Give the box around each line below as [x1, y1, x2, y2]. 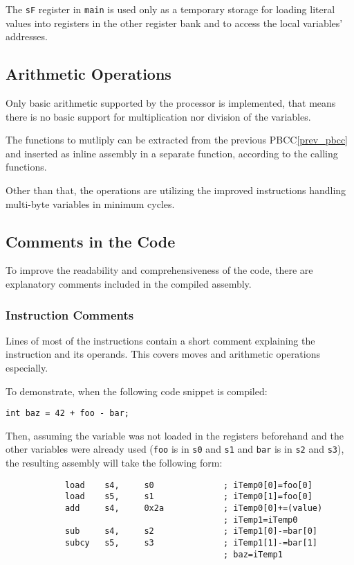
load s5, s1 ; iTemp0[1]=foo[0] [64, 492, 313, 502]
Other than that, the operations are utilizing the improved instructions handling [6, 183, 346, 198]
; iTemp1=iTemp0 [223, 514, 298, 525]
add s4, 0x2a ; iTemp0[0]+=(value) [64, 503, 323, 513]
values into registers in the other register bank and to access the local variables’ [6, 15, 343, 30]
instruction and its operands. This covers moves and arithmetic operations [6, 347, 320, 361]
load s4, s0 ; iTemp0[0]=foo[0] [64, 480, 313, 490]
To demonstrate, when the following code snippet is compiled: [6, 383, 268, 398]
